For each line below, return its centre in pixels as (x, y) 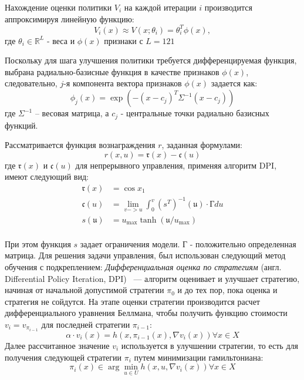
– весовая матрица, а (72, 113)
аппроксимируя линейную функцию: (70, 19)
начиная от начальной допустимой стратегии (85, 290)
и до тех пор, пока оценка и (227, 290)
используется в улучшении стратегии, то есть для (210, 345)
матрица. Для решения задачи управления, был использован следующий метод (145, 255)
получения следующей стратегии (63, 357)
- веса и (61, 40)
